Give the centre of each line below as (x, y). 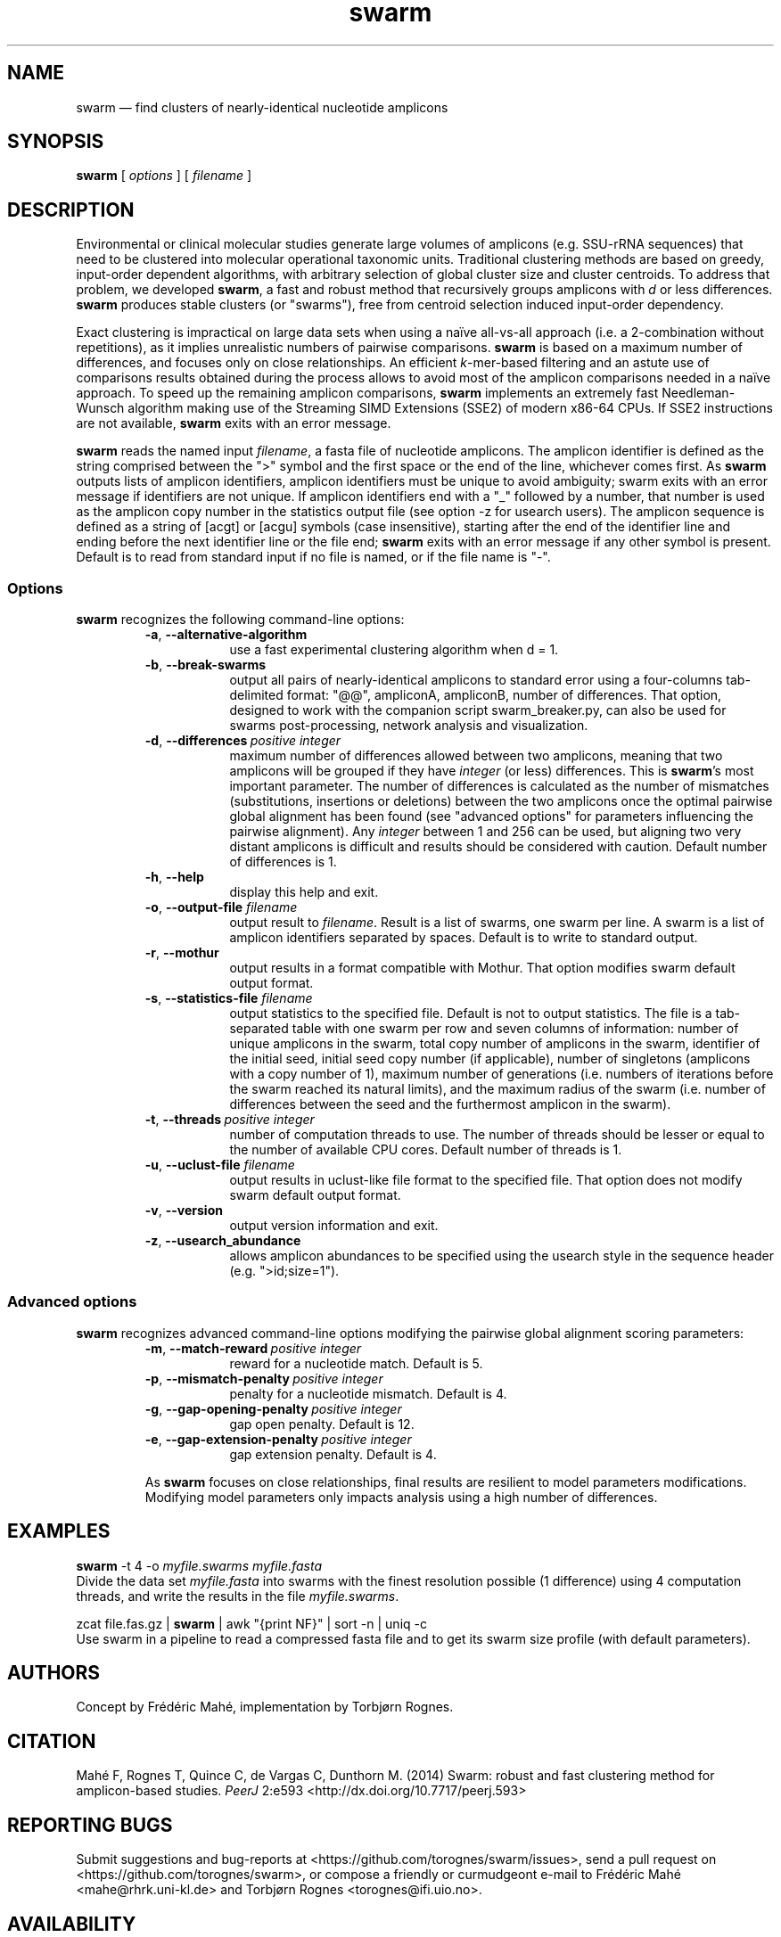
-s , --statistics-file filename (229, 998)
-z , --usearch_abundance (223, 1241)
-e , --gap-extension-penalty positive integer (278, 1439)
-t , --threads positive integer (230, 1120)
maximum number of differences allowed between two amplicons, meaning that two (476, 756)
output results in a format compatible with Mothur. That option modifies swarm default (482, 968)
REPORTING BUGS (90, 1825)
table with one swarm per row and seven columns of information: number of (515, 1029)
